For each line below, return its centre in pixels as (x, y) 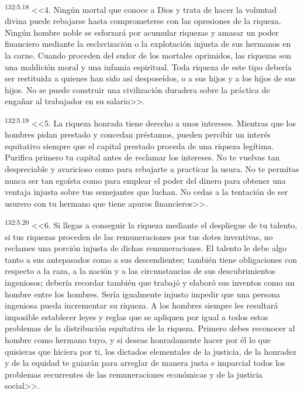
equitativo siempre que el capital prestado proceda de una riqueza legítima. (139, 145)
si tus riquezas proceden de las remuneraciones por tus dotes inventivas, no (139, 236)
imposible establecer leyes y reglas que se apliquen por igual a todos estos (137, 316)
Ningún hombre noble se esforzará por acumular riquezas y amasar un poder (142, 32)
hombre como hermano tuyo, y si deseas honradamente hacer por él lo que (138, 340)
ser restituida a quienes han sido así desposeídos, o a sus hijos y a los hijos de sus (150, 78)
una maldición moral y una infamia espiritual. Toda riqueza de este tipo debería (148, 66)
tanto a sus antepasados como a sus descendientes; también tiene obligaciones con (151, 259)
